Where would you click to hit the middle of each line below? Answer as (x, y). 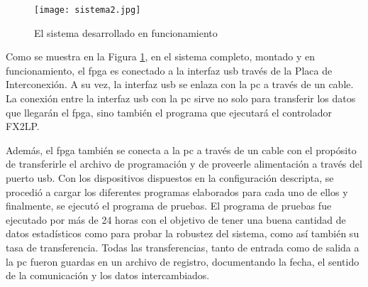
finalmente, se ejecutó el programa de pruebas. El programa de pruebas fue (169, 206)
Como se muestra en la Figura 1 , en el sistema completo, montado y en (161, 56)
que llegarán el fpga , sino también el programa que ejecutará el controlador (169, 112)
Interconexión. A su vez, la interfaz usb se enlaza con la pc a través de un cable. (180, 84)
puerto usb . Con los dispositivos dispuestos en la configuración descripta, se (170, 178)
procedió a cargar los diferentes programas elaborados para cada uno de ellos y (177, 191)
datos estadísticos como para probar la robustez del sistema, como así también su (183, 233)
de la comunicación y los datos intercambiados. (108, 275)
